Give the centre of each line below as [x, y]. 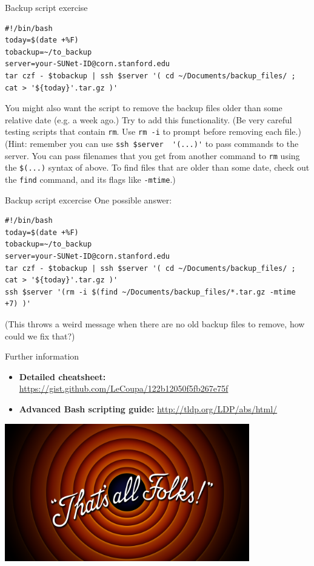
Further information [42, 356]
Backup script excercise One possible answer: [89, 199]
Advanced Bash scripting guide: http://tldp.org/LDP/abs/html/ [148, 408]
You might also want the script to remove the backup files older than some [144, 108]
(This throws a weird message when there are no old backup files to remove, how [155, 323]
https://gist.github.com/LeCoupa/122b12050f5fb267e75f [124, 388]
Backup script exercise [46, 7]
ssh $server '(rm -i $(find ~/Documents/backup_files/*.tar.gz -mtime [150, 292]
